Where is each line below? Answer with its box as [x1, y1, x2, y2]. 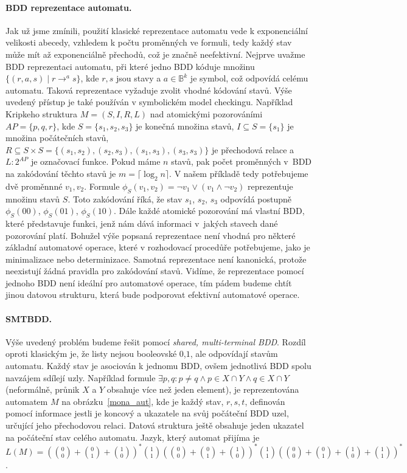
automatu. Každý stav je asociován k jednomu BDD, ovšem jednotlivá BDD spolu [5, 359, 311, 372]
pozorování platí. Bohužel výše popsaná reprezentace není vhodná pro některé [5, 229, 296, 241]
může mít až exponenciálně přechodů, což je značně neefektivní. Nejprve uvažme [5, 47, 305, 60]
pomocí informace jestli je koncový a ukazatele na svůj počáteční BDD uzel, [5, 407, 289, 419]
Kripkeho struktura [5, 107, 78, 120]
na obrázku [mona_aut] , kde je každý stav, [61, 395, 224, 407]
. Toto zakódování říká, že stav [68, 192, 183, 205]
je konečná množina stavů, [136, 119, 234, 132]
